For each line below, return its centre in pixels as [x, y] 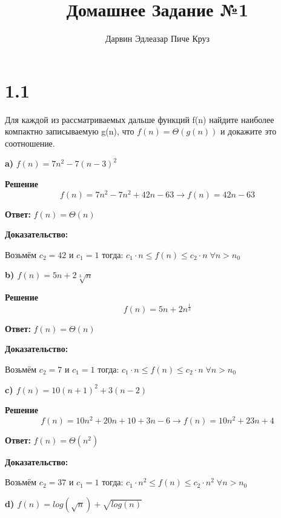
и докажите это [248, 131]
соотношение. [30, 143]
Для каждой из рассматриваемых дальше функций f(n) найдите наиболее [140, 119]
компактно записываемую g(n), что [70, 131]
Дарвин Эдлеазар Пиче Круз [157, 38]
